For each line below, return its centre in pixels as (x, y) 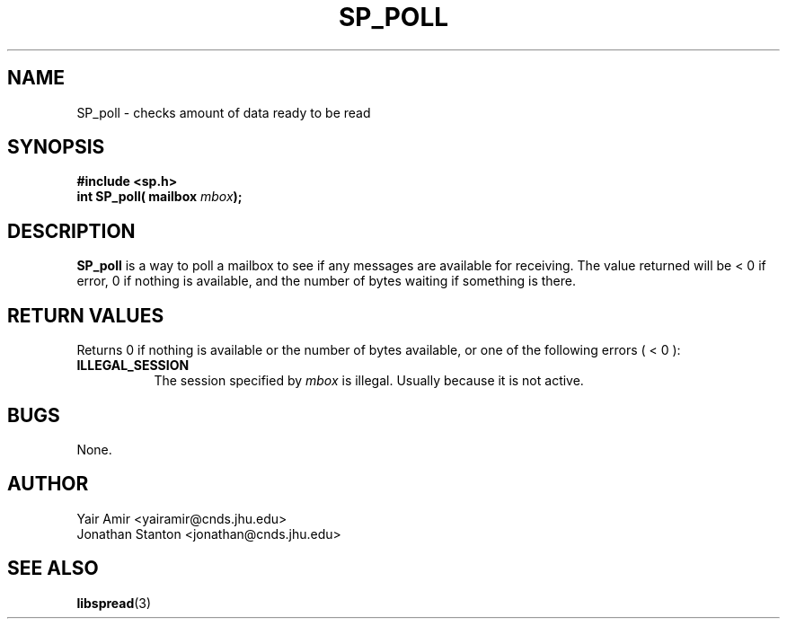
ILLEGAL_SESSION (133, 366)
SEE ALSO (53, 569)
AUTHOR (48, 484)
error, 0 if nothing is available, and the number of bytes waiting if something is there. (326, 281)
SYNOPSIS (56, 147)
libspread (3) (114, 603)
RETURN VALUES (86, 315)
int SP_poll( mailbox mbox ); (159, 197)
